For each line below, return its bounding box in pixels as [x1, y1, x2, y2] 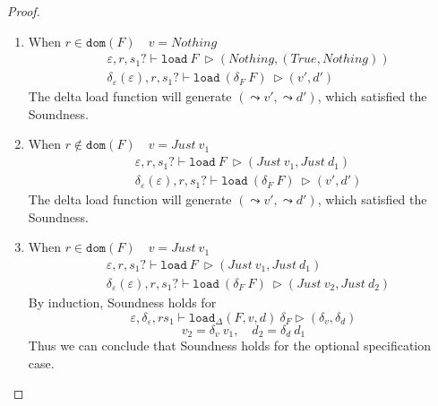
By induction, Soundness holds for [28, 292, 217, 311]
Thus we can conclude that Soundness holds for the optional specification [28, 335, 432, 354]
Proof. [7, 2, 40, 20]
